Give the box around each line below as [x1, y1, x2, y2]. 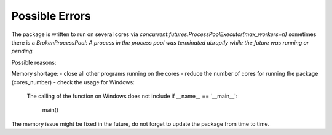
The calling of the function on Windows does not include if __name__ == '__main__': [26, 92, 238, 100]
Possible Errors [11, 9, 92, 23]
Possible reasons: [11, 59, 57, 66]
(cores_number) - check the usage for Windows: [11, 78, 135, 86]
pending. [11, 48, 34, 55]
